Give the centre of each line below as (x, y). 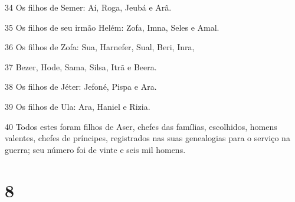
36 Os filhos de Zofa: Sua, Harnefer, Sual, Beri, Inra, (100, 47)
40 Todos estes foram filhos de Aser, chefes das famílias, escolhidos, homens (141, 126)
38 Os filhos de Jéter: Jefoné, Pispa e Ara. (81, 87)
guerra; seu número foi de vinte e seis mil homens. (95, 149)
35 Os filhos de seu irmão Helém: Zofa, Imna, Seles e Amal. (112, 27)
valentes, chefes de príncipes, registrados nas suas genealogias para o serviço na (147, 138)
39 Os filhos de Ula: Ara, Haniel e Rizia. (78, 106)
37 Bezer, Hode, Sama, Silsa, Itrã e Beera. (81, 66)
